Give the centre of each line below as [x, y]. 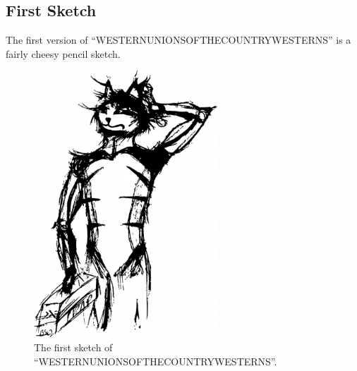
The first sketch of [73, 347]
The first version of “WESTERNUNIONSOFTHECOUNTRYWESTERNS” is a [178, 40]
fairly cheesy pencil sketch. [63, 53]
